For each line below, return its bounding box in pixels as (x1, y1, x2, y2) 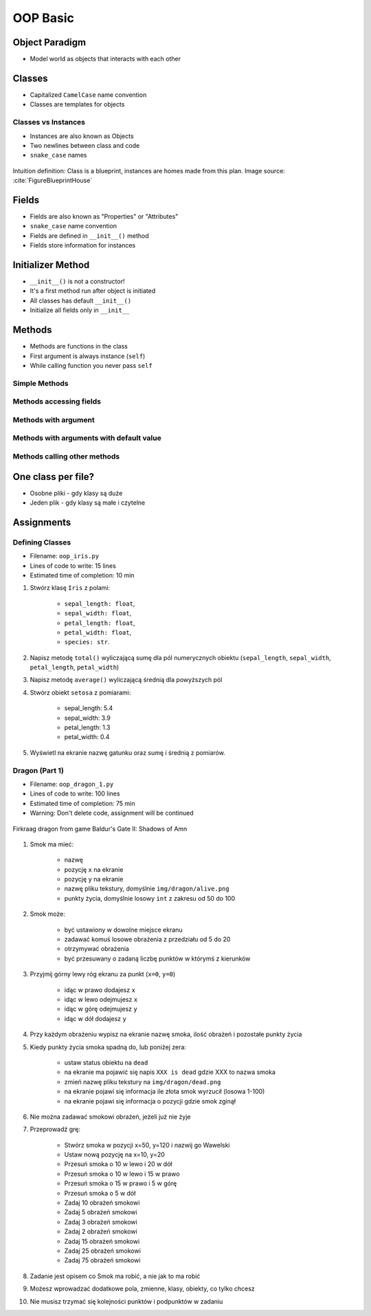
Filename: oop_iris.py (30, 552, 100, 560)
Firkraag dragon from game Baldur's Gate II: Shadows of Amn (12, 824, 188, 833)
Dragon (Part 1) (12, 765, 65, 775)
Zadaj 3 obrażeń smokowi (64, 1218, 137, 1226)
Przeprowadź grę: (30, 1125, 81, 1134)
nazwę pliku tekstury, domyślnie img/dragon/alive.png (64, 884, 229, 893)
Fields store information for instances (30, 241, 136, 250)
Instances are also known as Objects (30, 131, 134, 140)
